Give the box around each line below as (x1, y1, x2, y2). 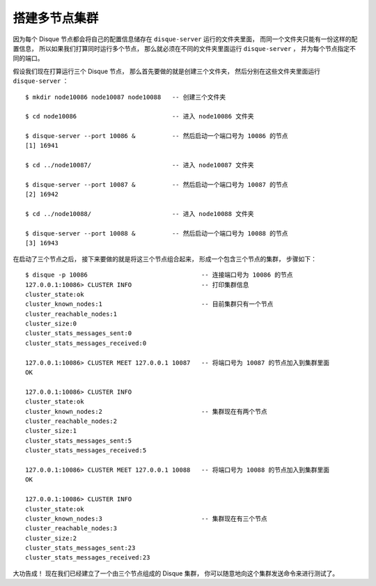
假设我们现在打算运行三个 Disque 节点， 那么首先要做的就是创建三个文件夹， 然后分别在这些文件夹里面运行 (13, 67, 320, 75)
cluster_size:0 (25, 320, 77, 327)
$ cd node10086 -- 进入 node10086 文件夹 (25, 112, 254, 121)
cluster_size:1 (25, 427, 77, 435)
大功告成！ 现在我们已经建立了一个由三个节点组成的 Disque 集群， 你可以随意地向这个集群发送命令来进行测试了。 (13, 569, 339, 578)
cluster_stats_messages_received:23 (25, 554, 150, 562)
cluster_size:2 (25, 534, 77, 542)
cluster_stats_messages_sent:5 (25, 436, 132, 445)
